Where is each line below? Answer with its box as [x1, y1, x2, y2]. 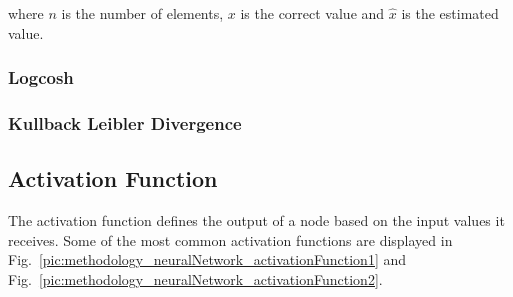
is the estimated [401, 3, 499, 23]
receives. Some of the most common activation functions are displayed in [8, 229, 453, 250]
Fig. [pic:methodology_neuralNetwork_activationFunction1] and [8, 249, 407, 270]
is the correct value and [240, 3, 385, 23]
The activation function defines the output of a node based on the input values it [8, 210, 505, 231]
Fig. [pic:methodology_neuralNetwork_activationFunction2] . [8, 268, 383, 289]
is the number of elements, [61, 3, 224, 23]
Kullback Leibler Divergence [8, 110, 242, 135]
